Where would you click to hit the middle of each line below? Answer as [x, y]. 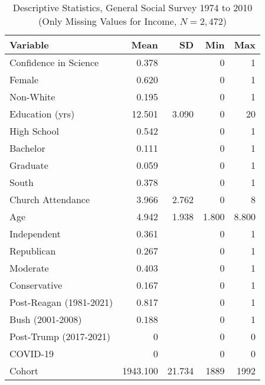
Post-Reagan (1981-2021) [61, 302]
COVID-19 [32, 353]
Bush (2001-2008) [46, 319]
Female [24, 79]
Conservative [36, 285]
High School [35, 131]
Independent [35, 234]
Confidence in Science [54, 62]
